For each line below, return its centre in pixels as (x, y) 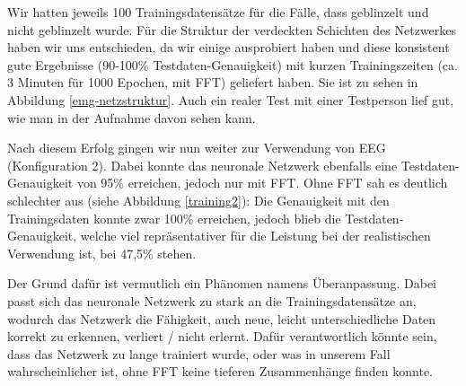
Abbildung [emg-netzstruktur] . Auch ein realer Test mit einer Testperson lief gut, (231, 99)
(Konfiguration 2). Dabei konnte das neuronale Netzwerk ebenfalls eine (202, 165)
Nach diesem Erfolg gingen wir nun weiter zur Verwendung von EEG (197, 148)
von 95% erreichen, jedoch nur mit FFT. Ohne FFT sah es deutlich (262, 183)
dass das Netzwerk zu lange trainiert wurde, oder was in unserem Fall (199, 353)
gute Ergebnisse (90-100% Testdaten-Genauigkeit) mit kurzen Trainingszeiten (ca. (233, 64)
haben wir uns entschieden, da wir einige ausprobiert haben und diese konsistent (229, 47)
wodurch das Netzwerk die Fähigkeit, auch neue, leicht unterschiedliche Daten (222, 318)
